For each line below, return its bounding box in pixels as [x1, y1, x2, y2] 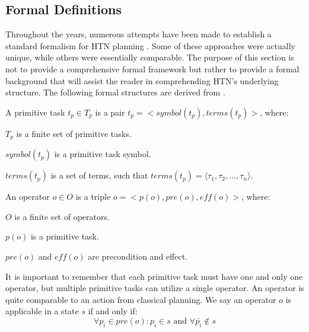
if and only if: [88, 305, 138, 317]
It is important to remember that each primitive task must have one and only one [5, 270, 303, 282]
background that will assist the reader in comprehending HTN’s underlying [5, 74, 279, 87]
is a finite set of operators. [14, 210, 110, 222]
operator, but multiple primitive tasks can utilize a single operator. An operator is [5, 282, 304, 294]
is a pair [95, 106, 125, 118]
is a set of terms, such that [50, 169, 148, 181]
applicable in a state [5, 305, 79, 317]
